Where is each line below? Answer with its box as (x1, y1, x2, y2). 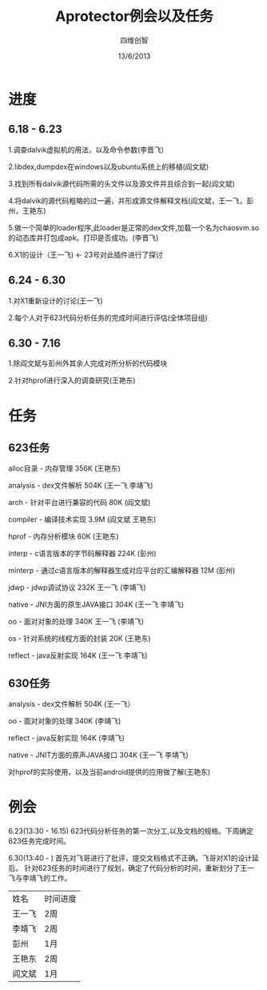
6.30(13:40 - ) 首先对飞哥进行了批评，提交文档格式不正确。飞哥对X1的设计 (8, 853, 253, 863)
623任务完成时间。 (8, 836, 70, 846)
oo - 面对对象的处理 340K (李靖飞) (8, 716, 122, 726)
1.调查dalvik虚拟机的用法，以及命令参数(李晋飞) (8, 145, 164, 154)
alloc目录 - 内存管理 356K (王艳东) (8, 463, 122, 473)
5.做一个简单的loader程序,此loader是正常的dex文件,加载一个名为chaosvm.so (8, 222, 260, 232)
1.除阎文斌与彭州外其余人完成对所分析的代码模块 (8, 359, 168, 368)
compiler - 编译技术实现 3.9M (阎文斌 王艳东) (8, 515, 157, 524)
